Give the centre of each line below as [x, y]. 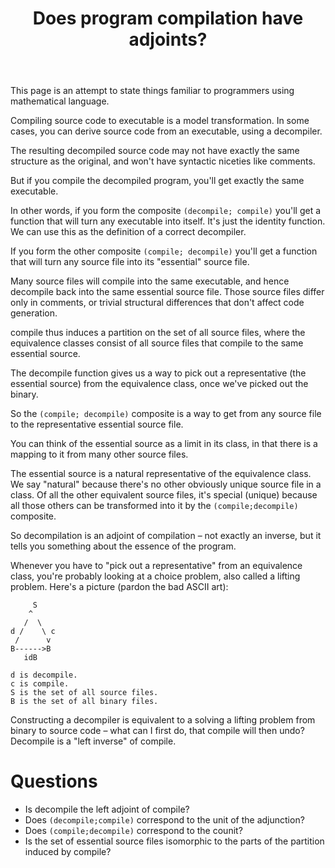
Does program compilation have [168, 18]
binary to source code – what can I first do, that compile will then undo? [157, 731]
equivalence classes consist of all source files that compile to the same [157, 343]
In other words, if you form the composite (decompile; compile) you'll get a [166, 211]
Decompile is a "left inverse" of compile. [93, 741]
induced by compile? [68, 852]
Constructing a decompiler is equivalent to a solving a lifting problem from [163, 720]
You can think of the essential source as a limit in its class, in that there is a [164, 444]
